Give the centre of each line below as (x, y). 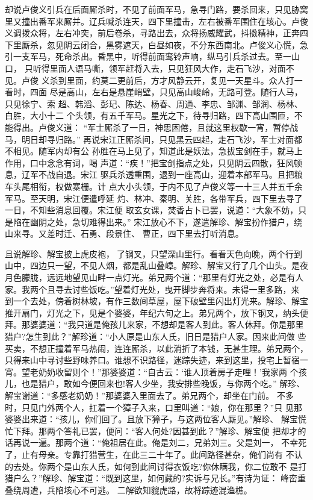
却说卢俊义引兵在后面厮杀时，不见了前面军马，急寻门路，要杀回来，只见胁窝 (156, 9)
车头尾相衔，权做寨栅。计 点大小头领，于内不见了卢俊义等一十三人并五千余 (154, 186)
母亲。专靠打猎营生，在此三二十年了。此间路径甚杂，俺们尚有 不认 (170, 454)
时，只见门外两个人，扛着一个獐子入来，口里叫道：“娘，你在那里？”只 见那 (153, 407)
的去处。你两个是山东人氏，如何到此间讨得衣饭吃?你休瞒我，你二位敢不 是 (152, 466)
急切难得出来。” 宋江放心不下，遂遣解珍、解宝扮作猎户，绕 (187, 221)
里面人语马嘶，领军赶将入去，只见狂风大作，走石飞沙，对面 (168, 68)
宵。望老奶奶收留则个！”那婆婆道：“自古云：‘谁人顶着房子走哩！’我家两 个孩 (156, 371)
